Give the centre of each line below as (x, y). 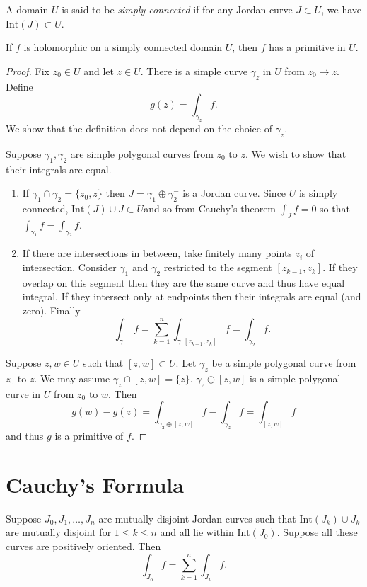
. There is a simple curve (194, 70)
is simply (318, 193)
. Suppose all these (317, 532)
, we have (342, 9)
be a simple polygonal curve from (284, 363)
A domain (27, 9)
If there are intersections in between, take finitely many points (157, 253)
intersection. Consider (69, 267)
